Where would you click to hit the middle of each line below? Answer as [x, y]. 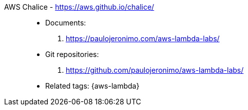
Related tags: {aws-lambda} [92, 86]
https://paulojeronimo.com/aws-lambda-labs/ [143, 38]
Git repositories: [72, 54]
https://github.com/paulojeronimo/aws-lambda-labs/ [155, 70]
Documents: [66, 23]
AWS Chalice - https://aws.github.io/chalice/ [79, 7]
